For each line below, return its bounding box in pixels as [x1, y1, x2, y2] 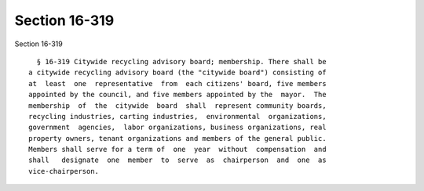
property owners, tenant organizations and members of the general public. [28, 134, 327, 142]
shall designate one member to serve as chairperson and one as [28, 156, 327, 164]
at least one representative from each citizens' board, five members [28, 79, 327, 88]
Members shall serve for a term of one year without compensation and [28, 145, 327, 154]
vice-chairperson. [28, 167, 100, 175]
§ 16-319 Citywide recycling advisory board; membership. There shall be [36, 57, 327, 66]
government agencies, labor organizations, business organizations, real [28, 123, 327, 132]
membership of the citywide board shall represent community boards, [28, 101, 327, 110]
